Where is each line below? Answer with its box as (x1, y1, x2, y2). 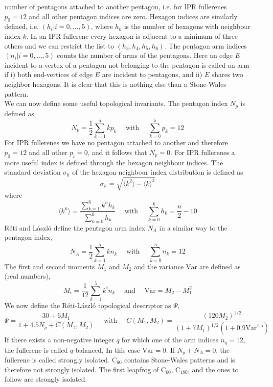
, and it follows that (88, 147, 147, 157)
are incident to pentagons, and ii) (102, 69, 203, 79)
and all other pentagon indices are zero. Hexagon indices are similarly (29, 11, 238, 21)
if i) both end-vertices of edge (4, 69, 93, 79)
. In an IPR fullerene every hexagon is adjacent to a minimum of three (26, 30, 238, 41)
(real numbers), (4, 271, 50, 281)
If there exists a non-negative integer (4, 335, 114, 345)
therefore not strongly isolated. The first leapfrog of (4, 364, 159, 374)
